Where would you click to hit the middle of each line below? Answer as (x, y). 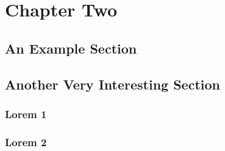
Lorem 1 (26, 114)
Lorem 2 (26, 142)
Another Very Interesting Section (112, 84)
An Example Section (71, 48)
